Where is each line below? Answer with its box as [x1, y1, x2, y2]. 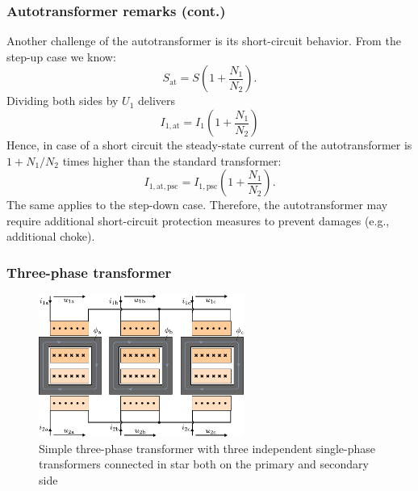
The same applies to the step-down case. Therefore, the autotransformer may [6, 196, 388, 213]
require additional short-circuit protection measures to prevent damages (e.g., [6, 212, 390, 229]
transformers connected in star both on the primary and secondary [39, 455, 369, 472]
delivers [138, 92, 176, 109]
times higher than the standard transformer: [62, 152, 282, 169]
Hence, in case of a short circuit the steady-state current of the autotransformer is [6, 136, 412, 153]
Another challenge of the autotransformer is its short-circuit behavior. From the [6, 32, 401, 49]
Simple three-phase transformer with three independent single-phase [39, 439, 376, 456]
